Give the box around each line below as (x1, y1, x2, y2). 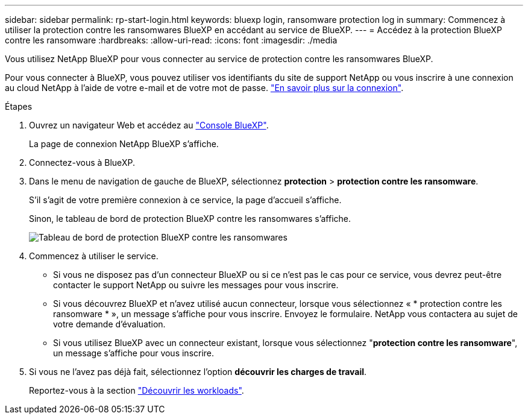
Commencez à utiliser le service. (29, 251, 159, 261)
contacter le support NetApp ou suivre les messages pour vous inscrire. (53, 280, 339, 290)
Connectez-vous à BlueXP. (29, 157, 135, 168)
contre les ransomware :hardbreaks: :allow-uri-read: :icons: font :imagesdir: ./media (5, 35, 338, 45)
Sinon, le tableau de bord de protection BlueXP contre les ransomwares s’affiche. (29, 213, 351, 224)
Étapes (5, 101, 33, 112)
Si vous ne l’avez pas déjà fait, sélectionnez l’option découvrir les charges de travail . (29, 367, 367, 377)
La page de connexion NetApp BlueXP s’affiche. (29, 139, 219, 149)
